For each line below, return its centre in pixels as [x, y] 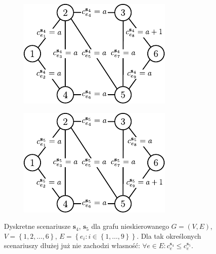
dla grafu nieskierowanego [130, 226]
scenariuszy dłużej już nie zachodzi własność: [72, 245]
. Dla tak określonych [169, 236]
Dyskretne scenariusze [37, 226]
